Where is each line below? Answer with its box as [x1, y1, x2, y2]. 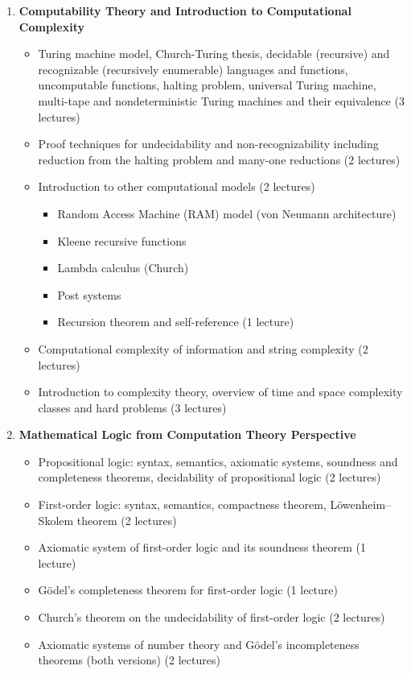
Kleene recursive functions [57, 232, 187, 249]
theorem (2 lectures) [76, 511, 177, 528]
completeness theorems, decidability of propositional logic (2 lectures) [38, 469, 381, 486]
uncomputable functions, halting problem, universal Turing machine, [38, 76, 376, 93]
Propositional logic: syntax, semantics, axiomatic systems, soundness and [38, 453, 398, 469]
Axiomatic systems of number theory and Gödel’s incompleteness [38, 635, 360, 652]
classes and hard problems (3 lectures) [38, 399, 227, 416]
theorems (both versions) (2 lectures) [38, 651, 220, 668]
